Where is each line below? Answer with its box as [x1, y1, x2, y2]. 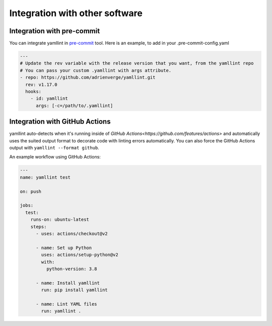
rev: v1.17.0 [25, 81, 57, 88]
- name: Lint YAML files [36, 301, 98, 307]
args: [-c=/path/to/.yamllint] [36, 103, 113, 108]
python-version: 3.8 [46, 266, 98, 272]
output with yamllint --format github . [9, 145, 99, 151]
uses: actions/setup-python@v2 [41, 252, 118, 258]
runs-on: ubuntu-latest [30, 217, 89, 222]
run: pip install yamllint [41, 287, 108, 293]
